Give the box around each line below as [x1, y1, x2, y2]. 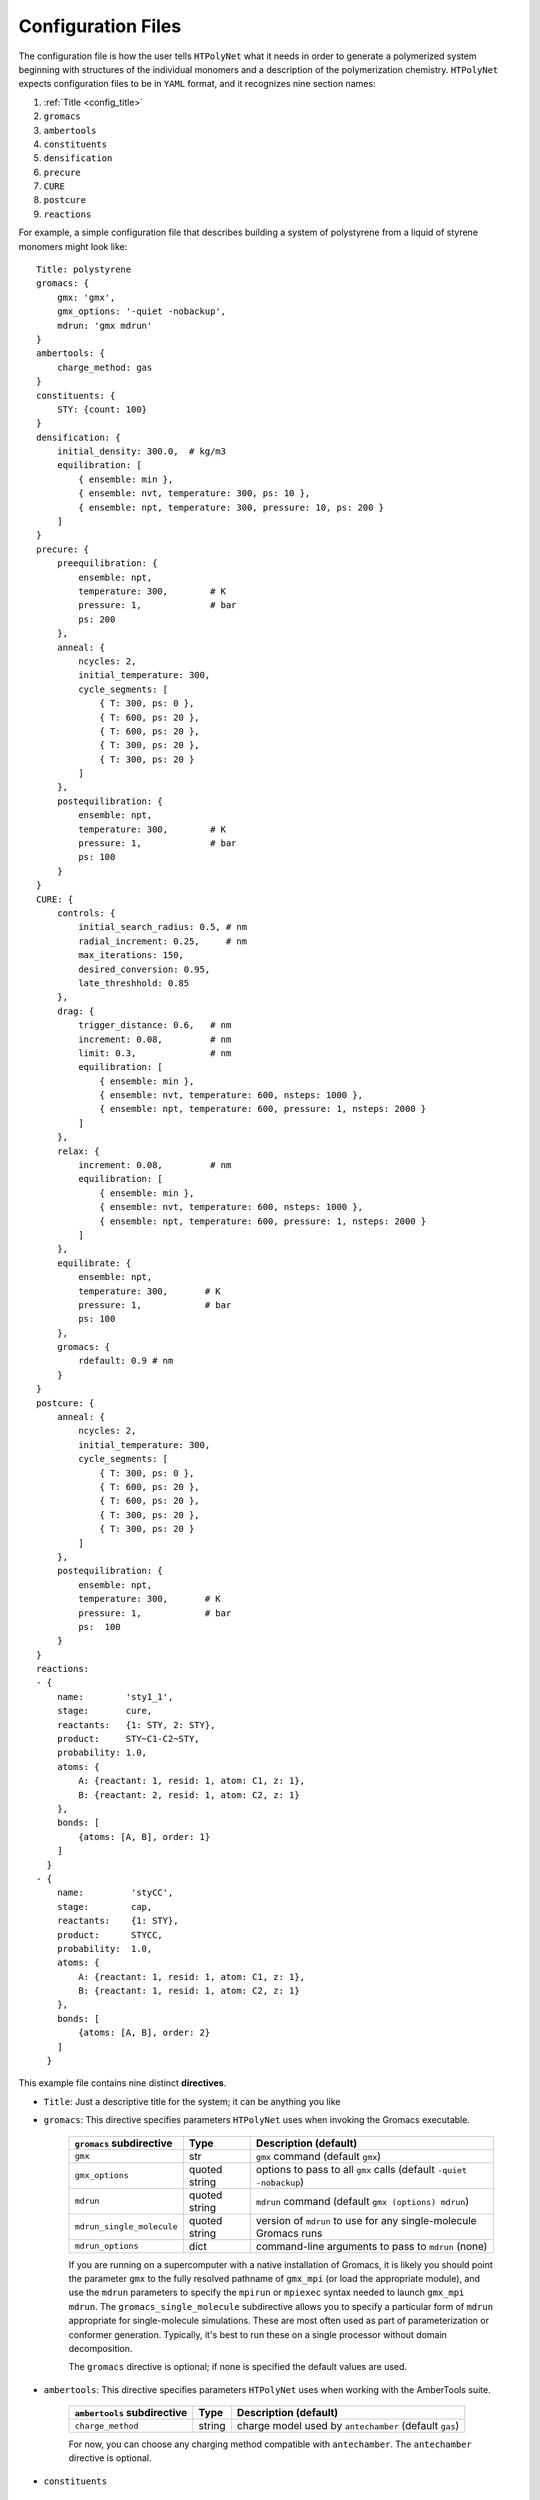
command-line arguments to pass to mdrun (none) [255, 2239, 488, 2253]
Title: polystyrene [36, 264, 132, 275]
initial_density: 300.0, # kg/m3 [56, 446, 227, 457]
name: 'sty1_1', [56, 1691, 174, 1702]
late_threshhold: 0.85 [78, 977, 190, 989]
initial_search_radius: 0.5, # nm [78, 921, 248, 933]
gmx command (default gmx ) [255, 2149, 382, 2163]
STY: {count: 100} [56, 403, 148, 415]
